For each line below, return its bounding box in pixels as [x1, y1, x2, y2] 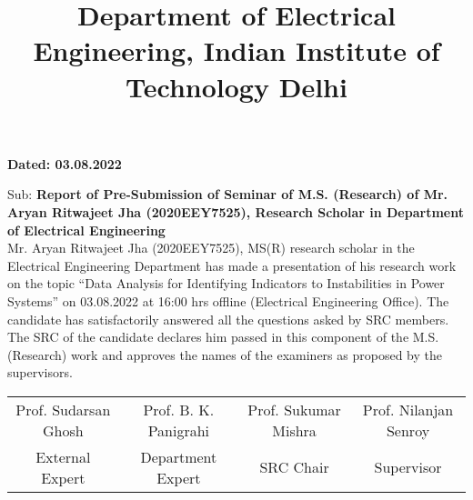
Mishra [272, 419, 317, 441]
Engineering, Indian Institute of [33, 32, 440, 69]
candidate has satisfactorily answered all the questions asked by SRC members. [7, 309, 449, 328]
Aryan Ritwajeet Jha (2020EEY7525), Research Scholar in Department [7, 202, 464, 221]
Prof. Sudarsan [15, 398, 111, 420]
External [35, 445, 91, 467]
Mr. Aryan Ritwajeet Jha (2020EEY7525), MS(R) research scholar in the [7, 238, 415, 257]
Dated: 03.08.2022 [7, 154, 122, 173]
